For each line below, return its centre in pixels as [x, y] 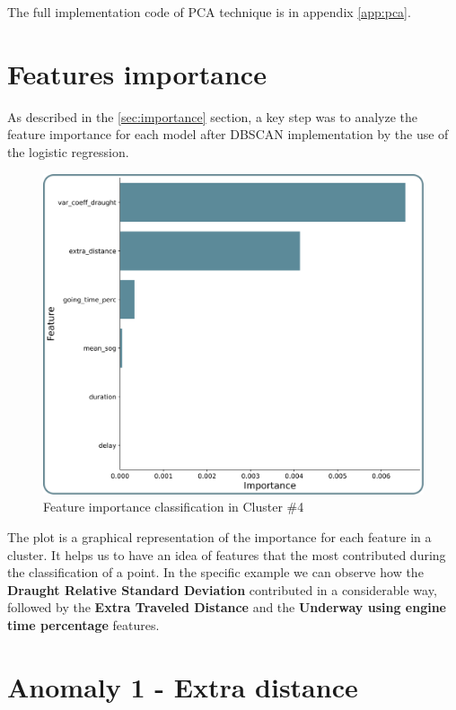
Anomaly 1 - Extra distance [183, 686]
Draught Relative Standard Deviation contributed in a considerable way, [222, 589]
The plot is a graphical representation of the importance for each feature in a [219, 537]
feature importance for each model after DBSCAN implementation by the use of [228, 134]
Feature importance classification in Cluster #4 [174, 507]
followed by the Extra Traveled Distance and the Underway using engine [227, 607]
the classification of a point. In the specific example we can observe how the [215, 572]
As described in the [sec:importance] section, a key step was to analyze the [213, 116]
